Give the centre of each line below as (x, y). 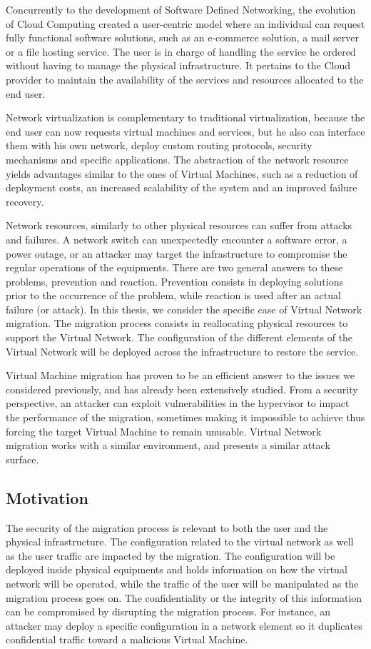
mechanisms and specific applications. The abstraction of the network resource (177, 159)
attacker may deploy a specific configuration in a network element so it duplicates (184, 625)
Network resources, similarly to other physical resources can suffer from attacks (179, 225)
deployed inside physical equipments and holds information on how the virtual (177, 569)
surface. (22, 459)
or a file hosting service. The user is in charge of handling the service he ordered (181, 51)
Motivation (47, 497)
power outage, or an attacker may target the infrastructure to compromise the (177, 253)
